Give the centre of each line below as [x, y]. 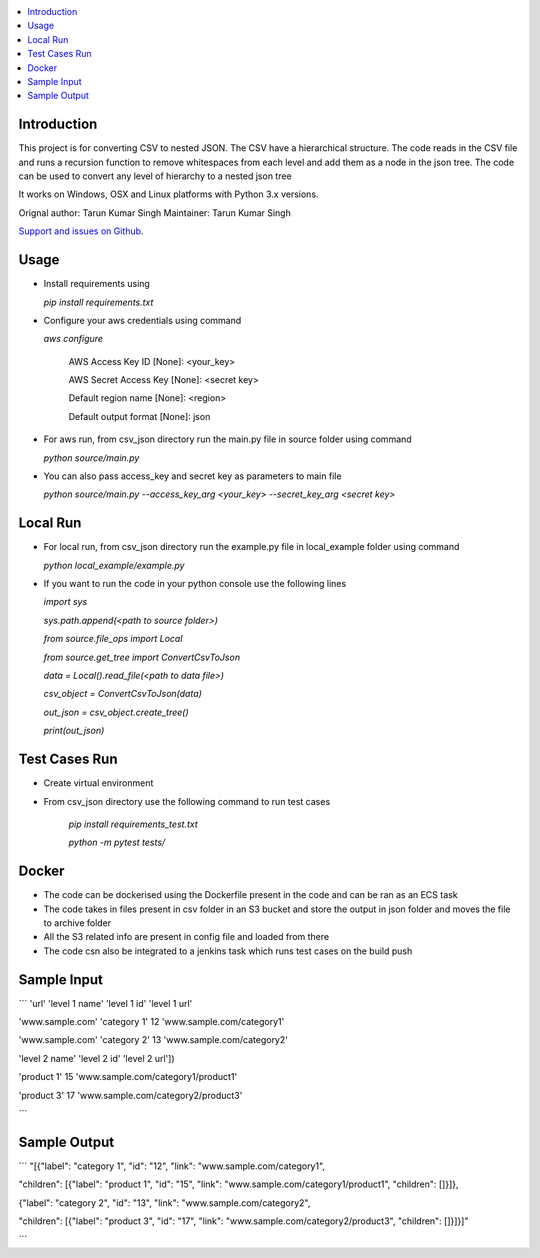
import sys [65, 602]
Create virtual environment [98, 783]
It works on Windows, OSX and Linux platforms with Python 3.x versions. [168, 194]
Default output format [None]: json [139, 416]
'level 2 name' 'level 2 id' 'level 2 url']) [96, 1058]
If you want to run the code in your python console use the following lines [195, 584]
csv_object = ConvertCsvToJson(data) [122, 694]
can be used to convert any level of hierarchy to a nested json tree [155, 176]
